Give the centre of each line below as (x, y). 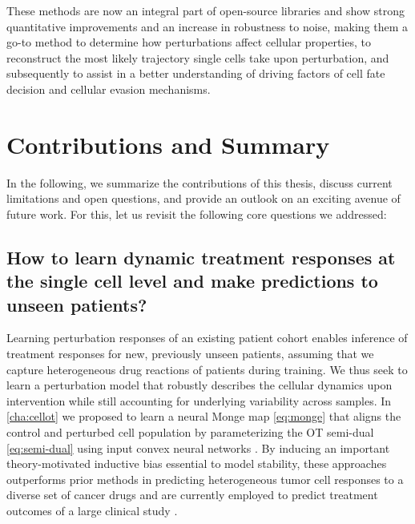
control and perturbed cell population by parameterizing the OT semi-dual (190, 432)
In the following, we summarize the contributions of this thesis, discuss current (199, 182)
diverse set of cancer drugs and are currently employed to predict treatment (192, 495)
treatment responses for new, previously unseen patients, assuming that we (190, 354)
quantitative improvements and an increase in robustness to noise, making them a (207, 26)
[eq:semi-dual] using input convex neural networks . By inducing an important (198, 447)
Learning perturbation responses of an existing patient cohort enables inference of (207, 338)
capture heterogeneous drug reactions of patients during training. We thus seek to (207, 369)
